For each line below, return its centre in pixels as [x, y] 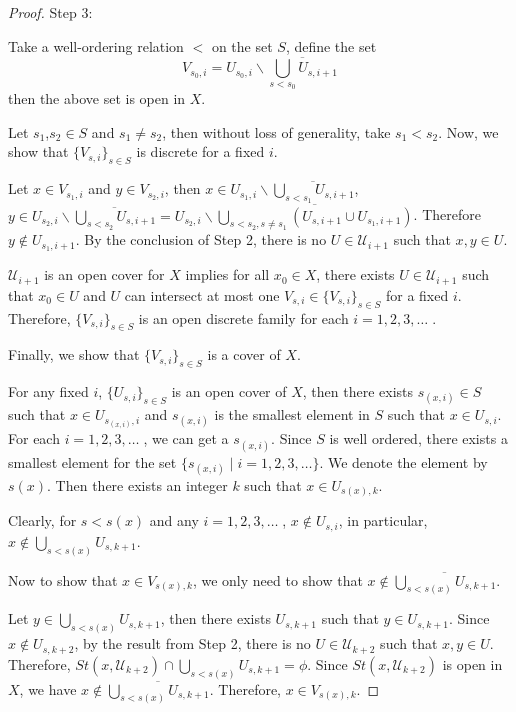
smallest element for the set [92, 461]
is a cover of [244, 354]
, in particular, [383, 520]
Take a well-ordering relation [96, 45]
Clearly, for [42, 520]
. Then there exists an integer [137, 484]
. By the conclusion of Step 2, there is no [201, 239]
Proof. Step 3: [50, 12]
